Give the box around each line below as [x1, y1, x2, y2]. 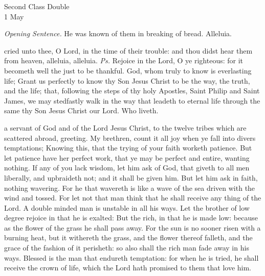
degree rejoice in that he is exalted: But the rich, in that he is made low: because [4, 212, 258, 223]
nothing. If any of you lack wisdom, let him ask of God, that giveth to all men [4, 162, 250, 173]
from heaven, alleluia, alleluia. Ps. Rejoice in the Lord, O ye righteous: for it [4, 55, 244, 66]
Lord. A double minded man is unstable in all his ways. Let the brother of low [4, 202, 250, 213]
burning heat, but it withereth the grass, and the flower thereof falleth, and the [4, 232, 253, 243]
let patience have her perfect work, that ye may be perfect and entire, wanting [4, 152, 250, 163]
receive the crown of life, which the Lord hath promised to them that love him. [4, 262, 252, 273]
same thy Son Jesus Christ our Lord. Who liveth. [4, 105, 159, 116]
